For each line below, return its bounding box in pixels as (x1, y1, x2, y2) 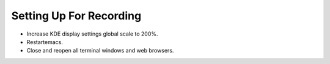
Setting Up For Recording (11, 9, 142, 22)
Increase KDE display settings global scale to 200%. (26, 30, 158, 37)
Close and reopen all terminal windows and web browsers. (26, 47, 174, 54)
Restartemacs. (26, 38, 64, 45)
